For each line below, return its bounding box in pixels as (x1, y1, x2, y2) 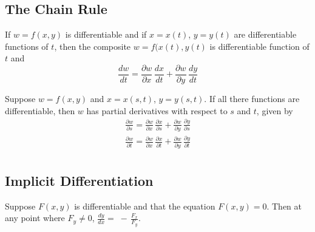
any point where (5, 211, 65, 224)
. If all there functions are (204, 92, 300, 105)
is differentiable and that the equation (74, 199, 215, 212)
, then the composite (54, 39, 131, 52)
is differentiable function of (209, 39, 310, 52)
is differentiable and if (65, 28, 147, 41)
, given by (256, 104, 293, 117)
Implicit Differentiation (5, 171, 154, 189)
